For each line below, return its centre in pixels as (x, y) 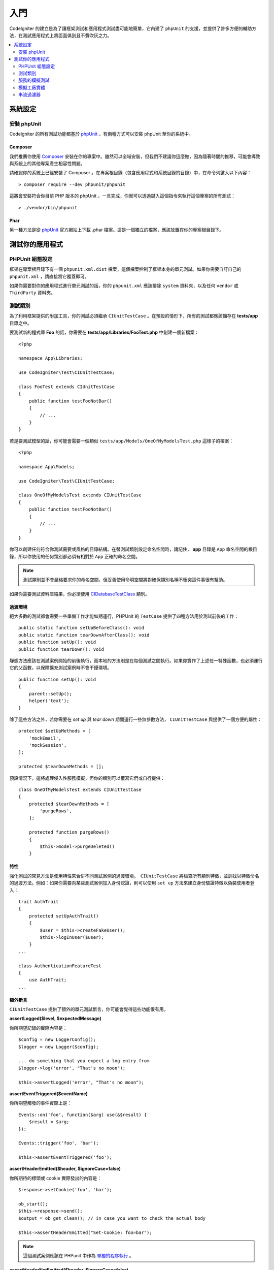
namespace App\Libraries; (51, 358)
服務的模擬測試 (34, 80)
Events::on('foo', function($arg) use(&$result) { (83, 1115)
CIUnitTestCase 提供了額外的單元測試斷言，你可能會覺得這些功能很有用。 (89, 1009)
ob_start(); (33, 1204)
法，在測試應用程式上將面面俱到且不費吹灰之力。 (60, 35)
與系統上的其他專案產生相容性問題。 (47, 163)
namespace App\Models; (47, 467)
